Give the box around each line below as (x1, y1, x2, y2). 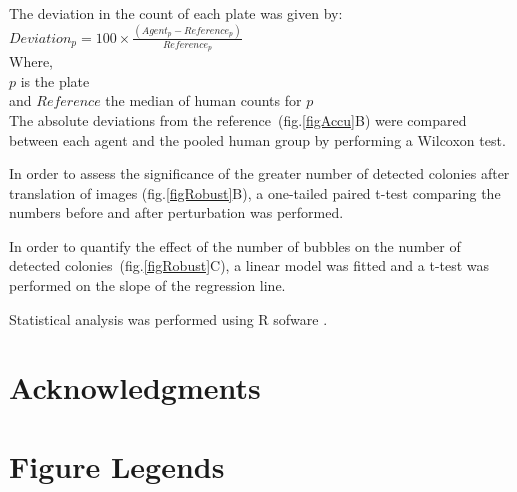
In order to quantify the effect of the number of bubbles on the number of (9, 235, 461, 256)
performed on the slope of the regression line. (9, 275, 286, 296)
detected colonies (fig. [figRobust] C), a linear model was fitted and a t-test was (9, 255, 490, 276)
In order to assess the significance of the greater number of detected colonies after (9, 163, 510, 184)
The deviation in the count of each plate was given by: (9, 3, 343, 23)
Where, (9, 51, 53, 72)
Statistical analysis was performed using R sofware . (9, 308, 328, 329)
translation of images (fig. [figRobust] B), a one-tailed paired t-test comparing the (9, 182, 501, 203)
